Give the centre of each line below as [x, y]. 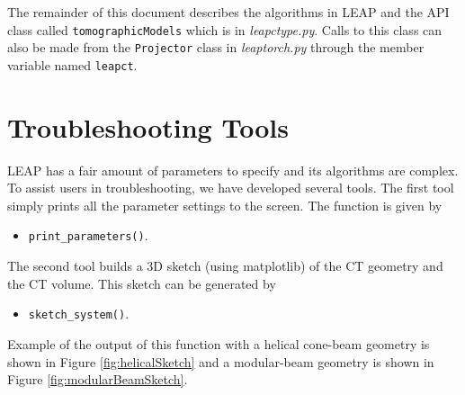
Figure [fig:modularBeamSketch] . [98, 379]
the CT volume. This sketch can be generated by [142, 283]
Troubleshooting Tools [148, 126]
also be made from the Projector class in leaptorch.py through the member [216, 47]
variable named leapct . [72, 64]
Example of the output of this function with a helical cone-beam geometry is [219, 343]
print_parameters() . [88, 235]
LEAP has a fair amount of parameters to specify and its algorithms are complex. [233, 170]
